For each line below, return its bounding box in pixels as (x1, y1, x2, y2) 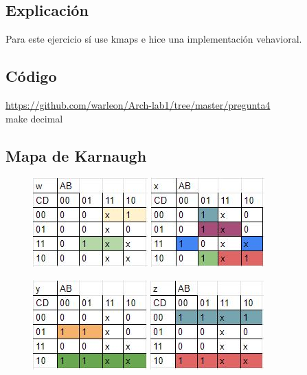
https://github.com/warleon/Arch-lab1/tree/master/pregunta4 (5, 98, 271, 111)
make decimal (5, 111, 63, 125)
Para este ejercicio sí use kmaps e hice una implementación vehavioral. (5, 32, 302, 46)
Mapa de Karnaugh (5, 144, 147, 166)
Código (5, 65, 57, 87)
